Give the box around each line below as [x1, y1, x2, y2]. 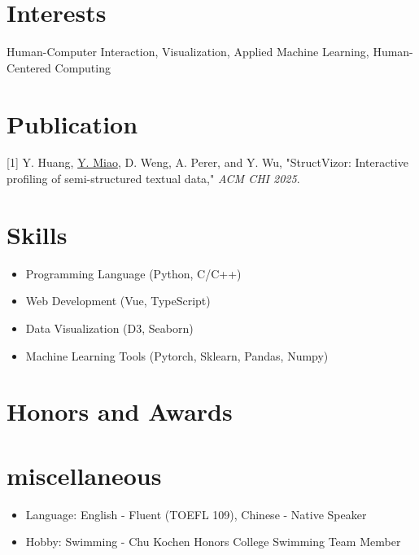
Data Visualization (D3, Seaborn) [25, 319, 194, 336]
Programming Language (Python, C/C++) [25, 264, 242, 282]
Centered [7, 59, 51, 76]
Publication [7, 107, 138, 140]
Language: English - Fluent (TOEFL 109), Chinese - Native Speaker [25, 505, 367, 522]
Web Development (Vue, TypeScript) [25, 292, 211, 309]
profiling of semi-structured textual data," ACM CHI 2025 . [7, 170, 300, 187]
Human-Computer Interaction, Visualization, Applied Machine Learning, [7, 43, 369, 60]
